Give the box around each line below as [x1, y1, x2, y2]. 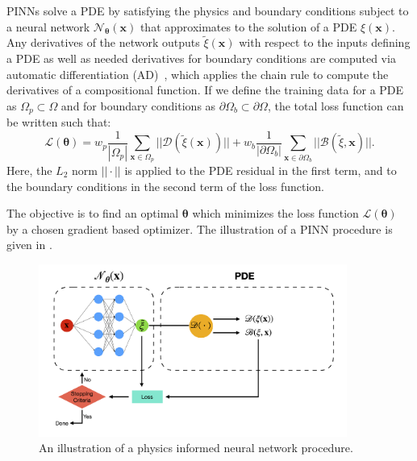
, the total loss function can [267, 97, 404, 114]
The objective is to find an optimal [6, 205, 179, 222]
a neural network [6, 18, 90, 35]
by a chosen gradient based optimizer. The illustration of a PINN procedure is [6, 220, 393, 237]
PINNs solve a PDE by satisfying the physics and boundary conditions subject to [6, 2, 409, 19]
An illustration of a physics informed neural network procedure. [39, 439, 353, 456]
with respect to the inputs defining [239, 34, 411, 51]
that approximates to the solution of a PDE [140, 18, 357, 35]
